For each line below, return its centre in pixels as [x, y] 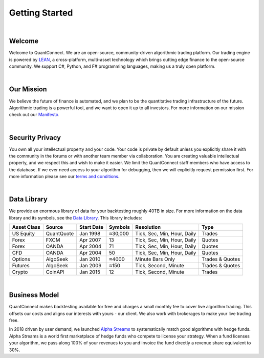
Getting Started [41, 13]
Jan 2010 [90, 259]
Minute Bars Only [155, 259]
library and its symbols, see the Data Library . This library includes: [76, 218]
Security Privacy [35, 137]
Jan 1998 [90, 234]
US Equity [23, 234]
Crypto [20, 272]
